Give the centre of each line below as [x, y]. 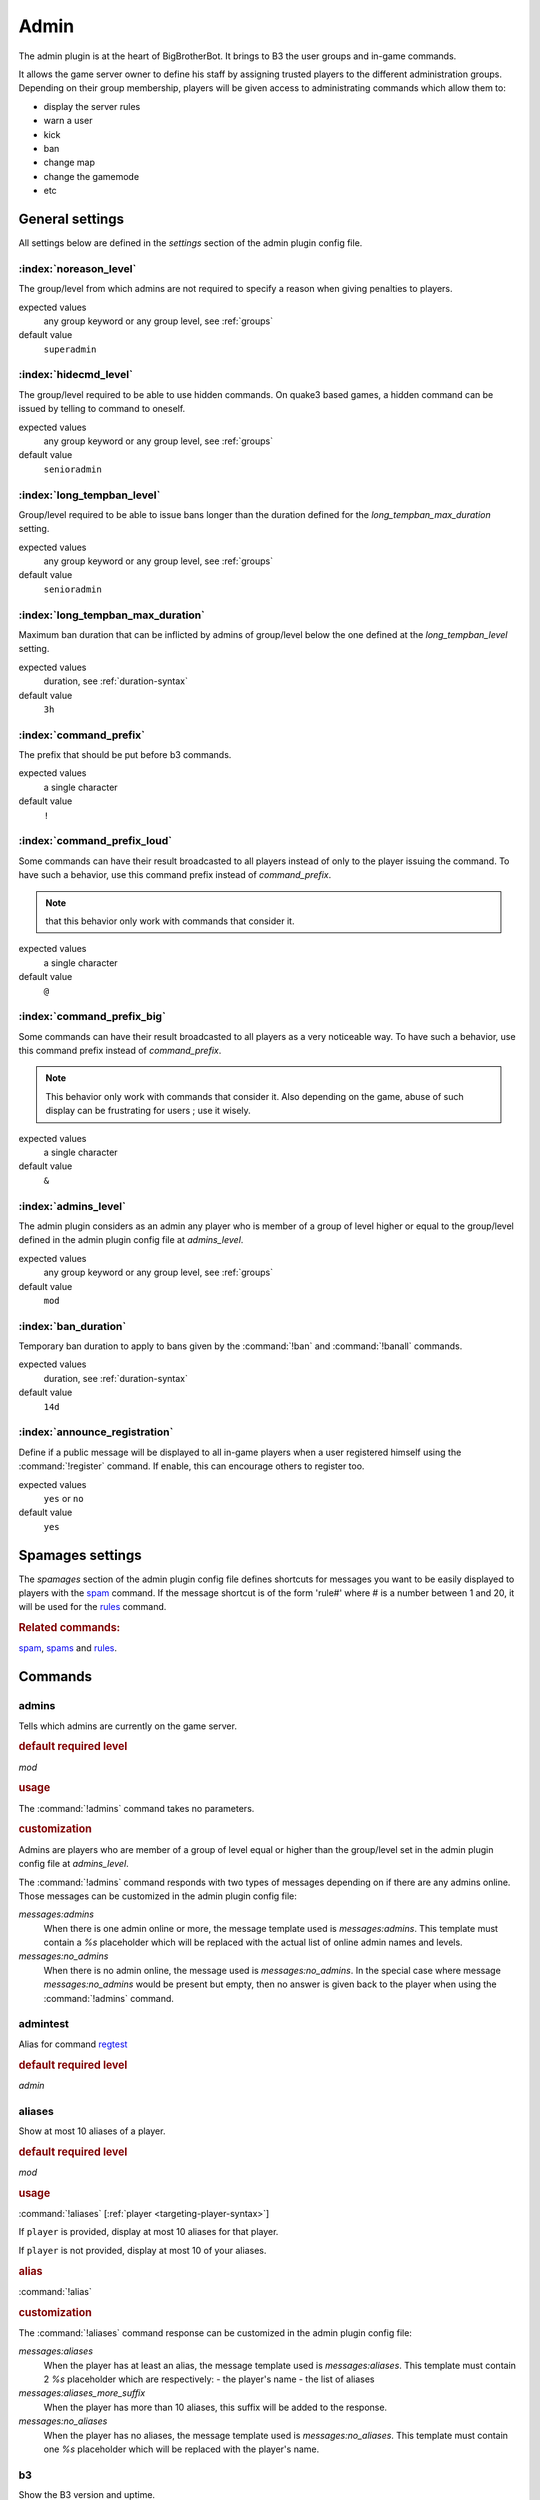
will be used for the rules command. [92, 1607]
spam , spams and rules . [67, 1648]
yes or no [63, 1498]
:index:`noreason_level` [77, 268]
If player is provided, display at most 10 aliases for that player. [148, 2232]
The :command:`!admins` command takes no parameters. [136, 1808]
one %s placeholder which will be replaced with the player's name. [181, 2449]
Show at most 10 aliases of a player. [92, 2131]
